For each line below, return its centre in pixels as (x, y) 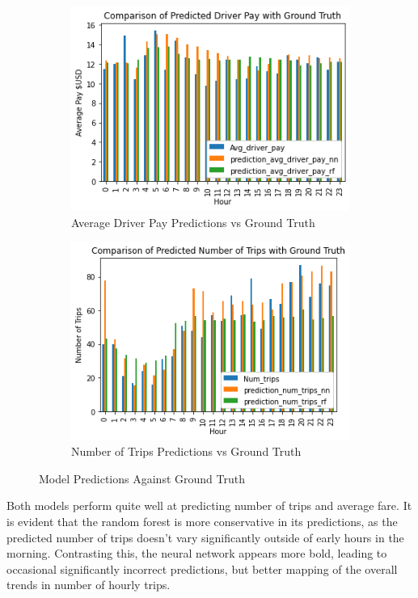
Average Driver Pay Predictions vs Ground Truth (193, 222)
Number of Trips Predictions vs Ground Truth (186, 451)
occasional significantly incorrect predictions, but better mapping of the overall (202, 569)
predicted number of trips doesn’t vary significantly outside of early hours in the (205, 537)
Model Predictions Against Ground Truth (142, 478)
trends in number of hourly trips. (89, 585)
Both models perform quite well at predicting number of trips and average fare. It (209, 505)
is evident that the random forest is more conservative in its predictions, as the (202, 521)
